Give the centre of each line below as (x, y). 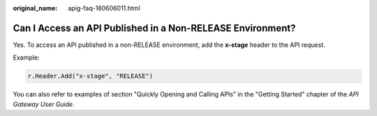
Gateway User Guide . (44, 104)
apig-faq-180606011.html (104, 8)
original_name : (35, 8)
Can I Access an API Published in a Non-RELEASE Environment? (154, 28)
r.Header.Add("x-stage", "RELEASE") (90, 76)
